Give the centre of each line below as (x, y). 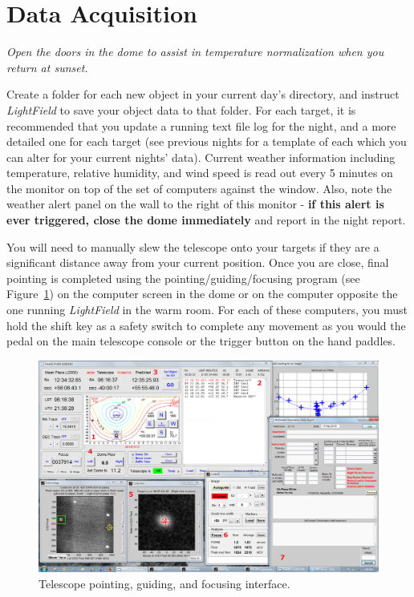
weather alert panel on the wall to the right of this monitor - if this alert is (195, 204)
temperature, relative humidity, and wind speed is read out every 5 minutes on (200, 173)
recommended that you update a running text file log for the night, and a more (201, 125)
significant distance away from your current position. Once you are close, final (198, 262)
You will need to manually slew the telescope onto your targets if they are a (193, 246)
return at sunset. (47, 67)
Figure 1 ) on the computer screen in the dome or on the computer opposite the (202, 294)
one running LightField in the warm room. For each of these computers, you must (207, 310)
